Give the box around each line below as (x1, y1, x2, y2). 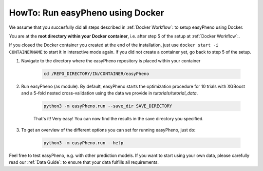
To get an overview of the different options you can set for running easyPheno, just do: (21, 127, 196, 133)
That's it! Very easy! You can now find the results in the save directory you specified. (33, 116, 204, 122)
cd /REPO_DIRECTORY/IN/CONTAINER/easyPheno (43, 71, 150, 76)
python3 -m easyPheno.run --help (43, 140, 124, 146)
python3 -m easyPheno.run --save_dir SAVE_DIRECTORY (43, 103, 172, 109)
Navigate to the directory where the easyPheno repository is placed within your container (21, 58, 201, 64)
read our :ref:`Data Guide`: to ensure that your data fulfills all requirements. (9, 159, 159, 165)
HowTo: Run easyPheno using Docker (9, 7, 164, 18)
